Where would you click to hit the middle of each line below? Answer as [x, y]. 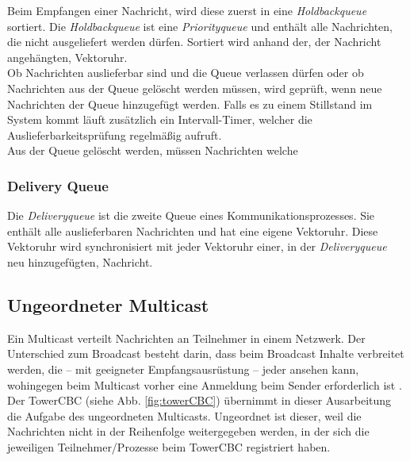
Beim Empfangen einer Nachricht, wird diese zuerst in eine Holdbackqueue [187, 10]
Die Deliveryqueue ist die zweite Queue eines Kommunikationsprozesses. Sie [191, 215]
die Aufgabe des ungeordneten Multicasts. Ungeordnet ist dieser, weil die [184, 415]
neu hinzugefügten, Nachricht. [80, 261]
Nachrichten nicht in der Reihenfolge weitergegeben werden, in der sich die [188, 431]
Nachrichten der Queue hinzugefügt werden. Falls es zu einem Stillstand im [190, 104]
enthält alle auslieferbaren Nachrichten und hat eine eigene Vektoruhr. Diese [193, 230]
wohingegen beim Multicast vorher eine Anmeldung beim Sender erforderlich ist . [205, 384]
